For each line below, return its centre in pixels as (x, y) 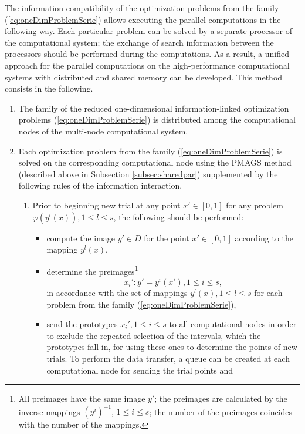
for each (268, 293)
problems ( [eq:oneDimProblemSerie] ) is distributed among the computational (157, 120)
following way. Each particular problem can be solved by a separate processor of (148, 31)
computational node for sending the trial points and (140, 370)
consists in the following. (49, 88)
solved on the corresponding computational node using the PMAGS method (155, 162)
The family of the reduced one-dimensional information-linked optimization (154, 108)
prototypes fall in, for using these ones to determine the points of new (172, 347)
